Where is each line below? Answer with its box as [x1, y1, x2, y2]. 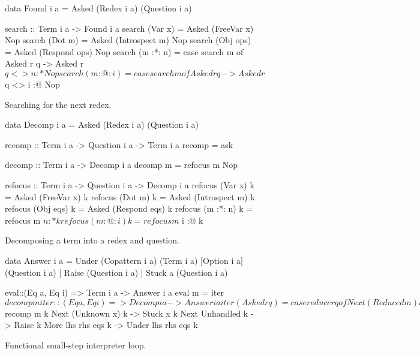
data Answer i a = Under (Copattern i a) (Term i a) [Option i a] [5, 254, 243, 266]
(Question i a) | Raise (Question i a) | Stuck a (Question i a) [5, 266, 228, 278]
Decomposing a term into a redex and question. [5, 234, 179, 246]
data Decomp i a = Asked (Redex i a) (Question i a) [5, 118, 199, 131]
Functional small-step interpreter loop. [5, 338, 146, 351]
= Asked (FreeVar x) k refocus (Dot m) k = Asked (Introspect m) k [5, 190, 255, 203]
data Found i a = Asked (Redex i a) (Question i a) [5, 2, 192, 14]
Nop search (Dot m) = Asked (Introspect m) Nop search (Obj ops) [5, 34, 251, 46]
